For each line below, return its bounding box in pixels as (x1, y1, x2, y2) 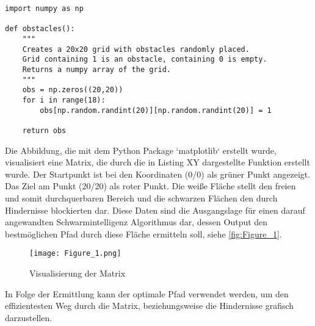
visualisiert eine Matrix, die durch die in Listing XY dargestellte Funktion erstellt (5, 156, 310, 168)
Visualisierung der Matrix (29, 266, 126, 279)
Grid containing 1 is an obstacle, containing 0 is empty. (22, 55, 267, 64)
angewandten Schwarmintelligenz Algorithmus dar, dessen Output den (5, 216, 268, 228)
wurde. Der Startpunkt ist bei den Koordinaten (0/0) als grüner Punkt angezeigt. (5, 167, 311, 180)
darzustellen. (5, 311, 52, 324)
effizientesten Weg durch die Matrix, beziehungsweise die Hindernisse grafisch (5, 299, 294, 312)
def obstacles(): (5, 24, 75, 34)
